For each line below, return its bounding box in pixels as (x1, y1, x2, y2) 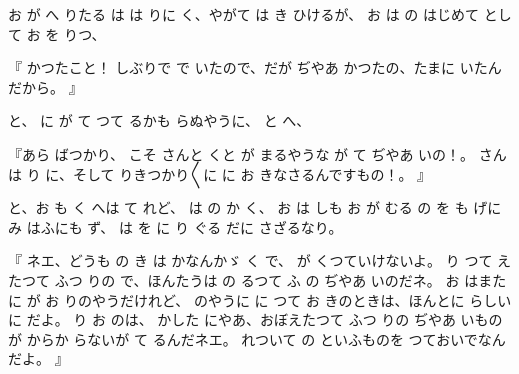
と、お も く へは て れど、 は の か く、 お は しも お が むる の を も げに (8, 197, 502, 218)
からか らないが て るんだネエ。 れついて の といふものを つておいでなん (26, 328, 506, 349)
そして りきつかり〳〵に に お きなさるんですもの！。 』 (72, 163, 432, 184)
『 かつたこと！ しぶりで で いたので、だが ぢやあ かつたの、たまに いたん (8, 57, 502, 78)
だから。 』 (8, 76, 83, 97)
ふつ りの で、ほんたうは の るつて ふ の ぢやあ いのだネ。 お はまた (54, 269, 507, 290)
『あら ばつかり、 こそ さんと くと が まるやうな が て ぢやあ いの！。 (8, 143, 475, 164)
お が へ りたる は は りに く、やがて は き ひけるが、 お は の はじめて (8, 4, 479, 24)
